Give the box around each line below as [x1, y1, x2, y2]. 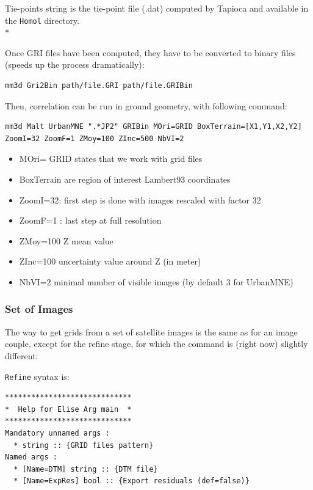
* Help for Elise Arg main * [5, 404, 132, 414]
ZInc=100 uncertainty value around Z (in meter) [19, 255, 201, 268]
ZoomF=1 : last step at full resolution [19, 214, 162, 227]
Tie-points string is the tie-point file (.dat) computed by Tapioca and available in [5, 2, 309, 14]
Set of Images [5, 301, 73, 316]
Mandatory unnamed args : [5, 429, 110, 437]
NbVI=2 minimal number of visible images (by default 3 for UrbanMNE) [19, 275, 293, 288]
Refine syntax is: [5, 370, 70, 382]
